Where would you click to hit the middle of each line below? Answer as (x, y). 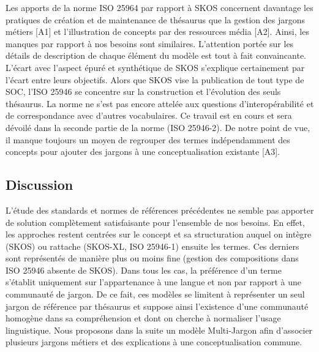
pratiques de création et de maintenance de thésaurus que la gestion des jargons (156, 19)
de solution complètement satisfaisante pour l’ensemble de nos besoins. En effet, (155, 222)
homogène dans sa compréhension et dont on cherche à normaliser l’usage (143, 318)
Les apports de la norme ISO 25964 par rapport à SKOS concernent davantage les (159, 7)
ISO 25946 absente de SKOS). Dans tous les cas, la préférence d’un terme (144, 270)
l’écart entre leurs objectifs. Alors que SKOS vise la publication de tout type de (155, 79)
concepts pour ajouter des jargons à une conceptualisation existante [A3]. (143, 152)
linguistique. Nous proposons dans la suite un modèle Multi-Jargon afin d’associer (159, 330)
